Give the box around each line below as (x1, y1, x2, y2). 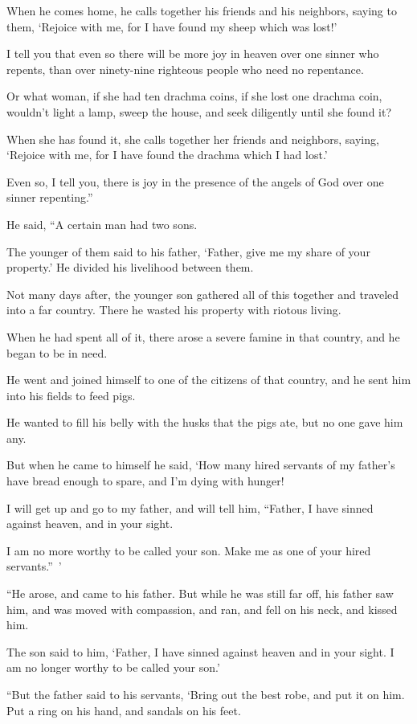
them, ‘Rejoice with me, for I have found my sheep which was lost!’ (6, 18, 337, 35)
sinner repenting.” (6, 189, 93, 206)
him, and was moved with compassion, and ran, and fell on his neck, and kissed (6, 600, 398, 617)
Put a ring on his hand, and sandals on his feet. (6, 702, 241, 718)
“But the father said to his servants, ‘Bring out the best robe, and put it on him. (6, 686, 405, 702)
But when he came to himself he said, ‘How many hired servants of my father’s (6, 456, 395, 473)
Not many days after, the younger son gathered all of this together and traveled (6, 285, 399, 302)
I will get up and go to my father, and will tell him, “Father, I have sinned (6, 499, 374, 516)
